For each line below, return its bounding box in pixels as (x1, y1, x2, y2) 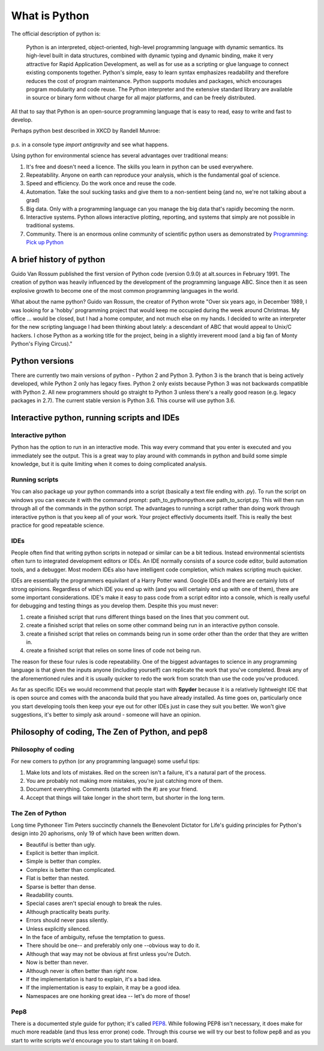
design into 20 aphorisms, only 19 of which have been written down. (11, 830, 180, 837)
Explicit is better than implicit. (26, 850, 99, 857)
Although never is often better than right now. (26, 967, 139, 974)
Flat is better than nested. (26, 875, 89, 882)
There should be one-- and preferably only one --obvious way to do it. (26, 942, 200, 949)
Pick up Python (26, 239, 64, 246)
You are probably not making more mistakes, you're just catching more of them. (26, 777, 223, 784)
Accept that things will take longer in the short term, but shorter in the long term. (26, 794, 225, 801)
